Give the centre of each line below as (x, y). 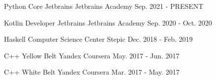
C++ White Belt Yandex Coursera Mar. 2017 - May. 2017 (92, 72)
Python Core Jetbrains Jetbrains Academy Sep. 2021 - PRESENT (104, 6)
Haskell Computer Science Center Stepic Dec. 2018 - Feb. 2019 (98, 39)
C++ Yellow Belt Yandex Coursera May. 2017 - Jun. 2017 (92, 55)
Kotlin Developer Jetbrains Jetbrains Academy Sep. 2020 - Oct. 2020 (108, 22)
